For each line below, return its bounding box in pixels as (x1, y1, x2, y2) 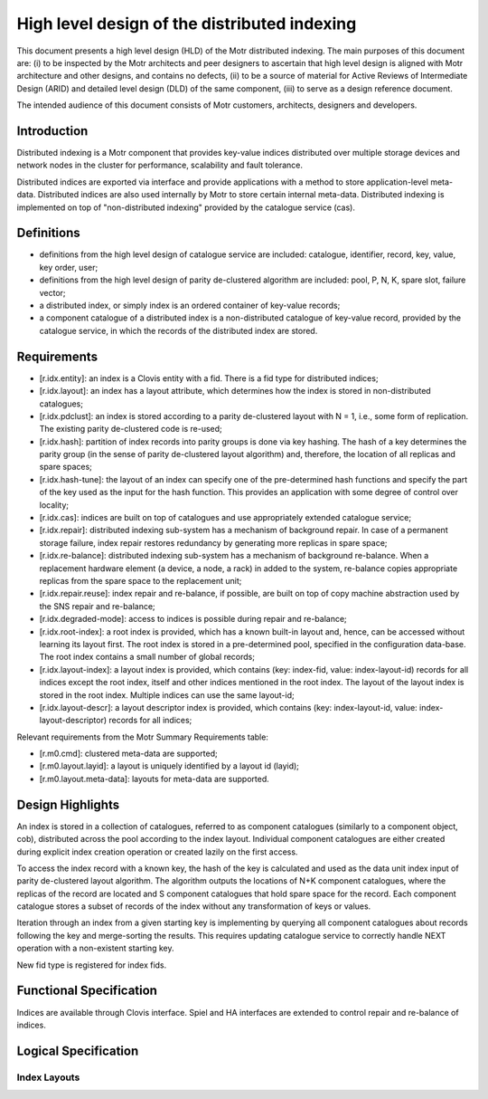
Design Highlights (16, 797, 120, 812)
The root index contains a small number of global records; (39, 652, 255, 663)
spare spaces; (39, 462, 92, 473)
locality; (39, 499, 70, 511)
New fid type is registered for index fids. (16, 960, 167, 970)
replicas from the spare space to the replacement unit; (39, 575, 242, 586)
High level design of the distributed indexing (16, 14, 357, 33)
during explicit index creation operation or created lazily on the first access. (16, 846, 298, 857)
